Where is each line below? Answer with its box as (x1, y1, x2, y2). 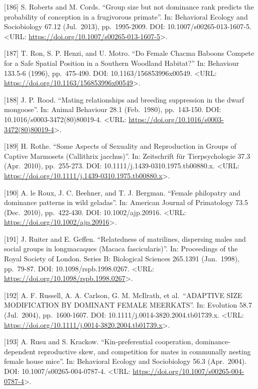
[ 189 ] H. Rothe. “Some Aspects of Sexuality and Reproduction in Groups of (4, 141, 236, 151)
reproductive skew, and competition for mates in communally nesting (38, 346, 251, 356)
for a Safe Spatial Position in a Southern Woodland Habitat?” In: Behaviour (4, 57, 239, 68)
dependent (4, 346, 36, 356)
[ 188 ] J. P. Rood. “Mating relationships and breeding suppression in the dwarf (4, 94, 244, 105)
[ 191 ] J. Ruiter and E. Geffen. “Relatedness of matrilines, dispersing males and (4, 233, 246, 244)
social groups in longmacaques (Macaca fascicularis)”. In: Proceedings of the (4, 243, 238, 254)
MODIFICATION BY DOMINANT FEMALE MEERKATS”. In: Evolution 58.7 (4, 300, 252, 310)
